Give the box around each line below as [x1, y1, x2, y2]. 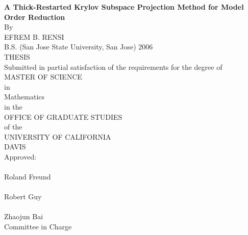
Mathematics [4, 91, 45, 102]
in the [4, 101, 22, 112]
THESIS [4, 51, 30, 62]
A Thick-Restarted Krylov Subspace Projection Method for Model [4, 2, 244, 12]
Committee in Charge [4, 221, 72, 232]
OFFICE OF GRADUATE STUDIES [4, 111, 122, 122]
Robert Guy [4, 191, 42, 202]
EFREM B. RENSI [4, 31, 64, 42]
